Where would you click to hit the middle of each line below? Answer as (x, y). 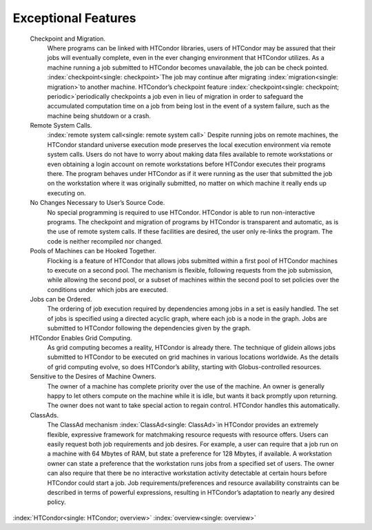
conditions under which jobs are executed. (107, 289)
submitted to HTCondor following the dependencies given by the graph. (149, 328)
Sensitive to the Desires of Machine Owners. (93, 377)
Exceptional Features (75, 18)
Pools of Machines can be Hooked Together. (93, 251)
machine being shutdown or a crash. (99, 116)
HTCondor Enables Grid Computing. (81, 337)
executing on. (66, 193)
